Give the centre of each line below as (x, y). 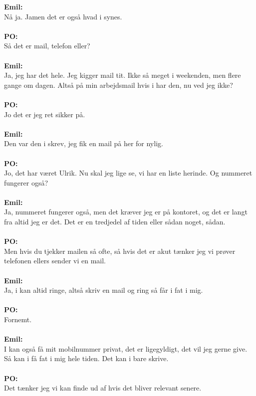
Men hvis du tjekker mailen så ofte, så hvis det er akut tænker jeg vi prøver (120, 251)
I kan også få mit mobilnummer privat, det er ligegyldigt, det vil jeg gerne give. (126, 348)
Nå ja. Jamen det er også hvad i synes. (63, 16)
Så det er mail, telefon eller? (47, 46)
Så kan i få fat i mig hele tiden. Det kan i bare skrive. (86, 358)
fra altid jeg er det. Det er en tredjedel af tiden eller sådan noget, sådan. (115, 222)
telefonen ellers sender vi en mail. (55, 261)
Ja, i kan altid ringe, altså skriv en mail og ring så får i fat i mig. (104, 290)
